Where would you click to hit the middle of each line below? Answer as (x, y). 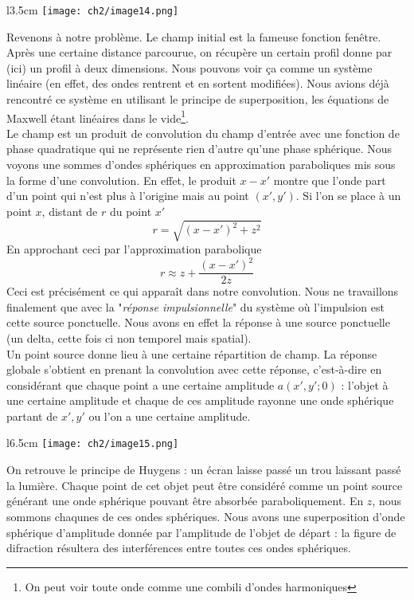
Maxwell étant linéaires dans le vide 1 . (98, 116)
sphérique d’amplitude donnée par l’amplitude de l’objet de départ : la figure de (201, 532)
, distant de (70, 211)
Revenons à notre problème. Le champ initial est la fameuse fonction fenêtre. (194, 36)
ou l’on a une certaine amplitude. (170, 416)
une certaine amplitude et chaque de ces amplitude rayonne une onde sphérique (200, 400)
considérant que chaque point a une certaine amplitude (141, 384)
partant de (32, 416)
